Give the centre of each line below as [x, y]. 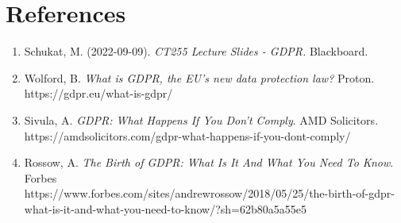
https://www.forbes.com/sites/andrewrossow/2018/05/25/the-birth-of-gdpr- [209, 193]
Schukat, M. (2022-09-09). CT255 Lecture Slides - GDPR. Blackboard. [196, 51]
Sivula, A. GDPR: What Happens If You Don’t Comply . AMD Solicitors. [201, 119]
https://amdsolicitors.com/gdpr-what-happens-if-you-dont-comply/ [187, 135]
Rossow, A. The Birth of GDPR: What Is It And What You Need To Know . [209, 162]
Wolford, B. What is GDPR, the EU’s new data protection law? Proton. [199, 77]
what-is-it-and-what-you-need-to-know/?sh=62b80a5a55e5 [166, 208]
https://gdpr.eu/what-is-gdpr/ [98, 93]
